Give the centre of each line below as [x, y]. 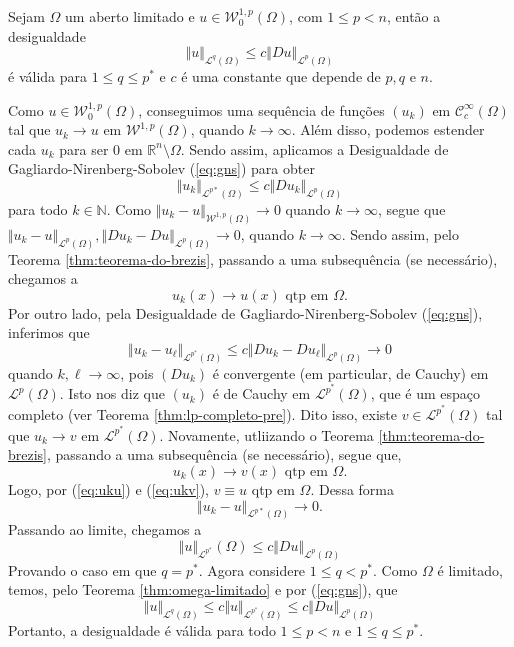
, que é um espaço [425, 393]
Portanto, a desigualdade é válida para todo [142, 629]
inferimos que [49, 332]
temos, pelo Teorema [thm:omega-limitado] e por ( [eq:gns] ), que [203, 589]
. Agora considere [252, 569]
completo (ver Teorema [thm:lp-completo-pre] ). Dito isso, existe [203, 414]
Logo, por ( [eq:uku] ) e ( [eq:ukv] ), [108, 488]
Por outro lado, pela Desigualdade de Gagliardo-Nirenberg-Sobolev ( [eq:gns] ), [245, 312]
